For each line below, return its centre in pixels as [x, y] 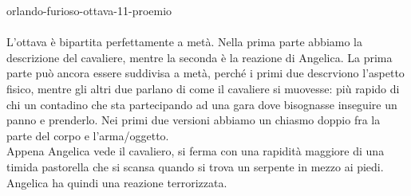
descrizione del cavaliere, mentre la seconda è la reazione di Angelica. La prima [200, 57]
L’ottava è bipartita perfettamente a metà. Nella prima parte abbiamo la [185, 42]
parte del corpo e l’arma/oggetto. [88, 135]
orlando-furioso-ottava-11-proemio [89, 10]
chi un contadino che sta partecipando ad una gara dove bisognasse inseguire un [202, 104]
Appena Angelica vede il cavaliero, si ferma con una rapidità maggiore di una [196, 151]
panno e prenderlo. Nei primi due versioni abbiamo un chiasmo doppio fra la [194, 120]
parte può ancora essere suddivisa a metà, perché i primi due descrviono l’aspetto [205, 73]
